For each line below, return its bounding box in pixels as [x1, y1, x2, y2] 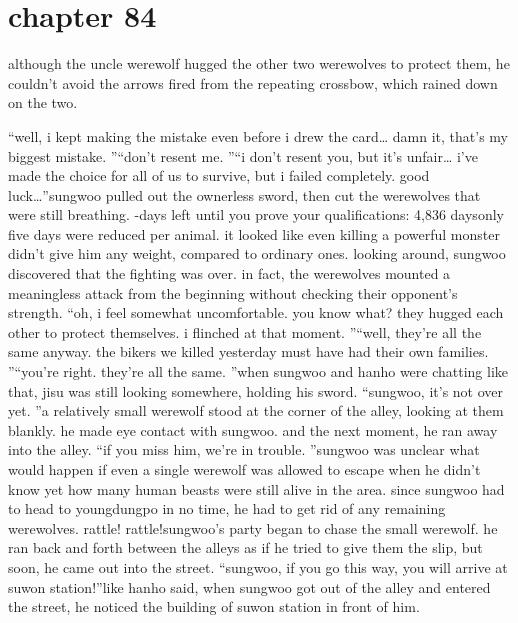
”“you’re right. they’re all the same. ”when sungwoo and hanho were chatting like [8, 361, 509, 382]
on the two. [8, 92, 78, 113]
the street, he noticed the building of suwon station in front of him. [8, 596, 420, 617]
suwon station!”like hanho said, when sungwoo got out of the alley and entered [8, 576, 491, 597]
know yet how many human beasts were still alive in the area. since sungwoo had [8, 478, 505, 499]
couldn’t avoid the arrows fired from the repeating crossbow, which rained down [8, 72, 498, 93]
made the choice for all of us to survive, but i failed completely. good [8, 165, 430, 186]
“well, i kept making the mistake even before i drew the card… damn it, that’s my [8, 125, 508, 146]
